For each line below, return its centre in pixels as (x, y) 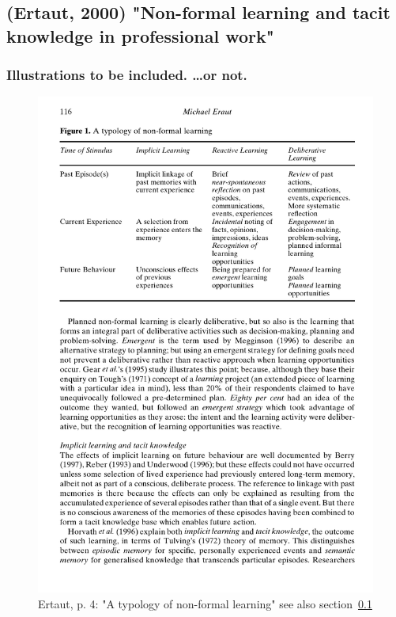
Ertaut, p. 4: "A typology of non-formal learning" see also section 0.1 (205, 603)
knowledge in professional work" (140, 35)
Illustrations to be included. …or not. (127, 75)
